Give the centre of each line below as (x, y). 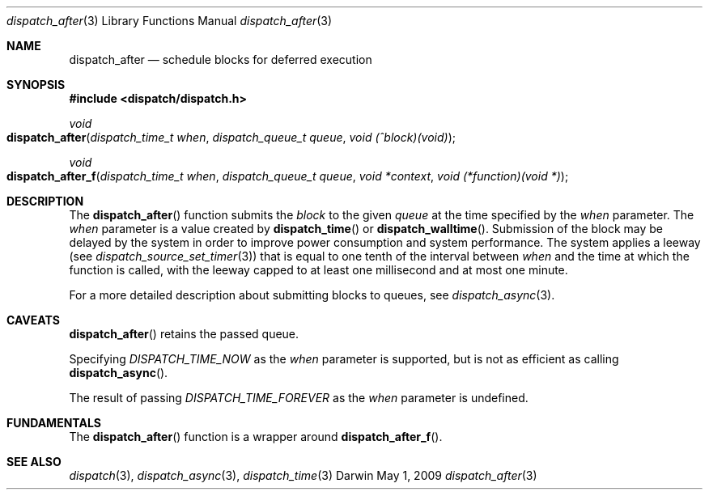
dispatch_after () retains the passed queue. (184, 334)
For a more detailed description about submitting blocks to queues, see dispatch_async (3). (312, 295)
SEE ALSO (34, 462)
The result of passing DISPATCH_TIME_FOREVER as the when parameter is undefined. (299, 398)
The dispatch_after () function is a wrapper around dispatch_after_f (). (256, 437)
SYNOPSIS (36, 85)
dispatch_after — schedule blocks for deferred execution (221, 59)
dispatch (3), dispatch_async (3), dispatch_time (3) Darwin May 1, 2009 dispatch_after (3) (303, 475)
